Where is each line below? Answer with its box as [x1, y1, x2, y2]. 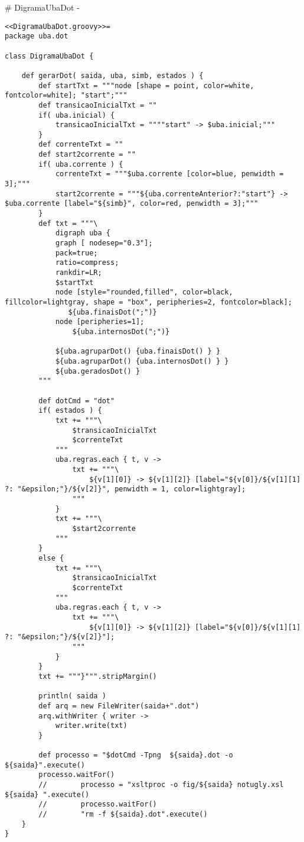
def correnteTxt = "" [38, 140, 123, 149]
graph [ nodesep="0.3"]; [55, 239, 153, 248]
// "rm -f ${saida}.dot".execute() [38, 810, 208, 819]
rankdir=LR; [55, 268, 102, 277]
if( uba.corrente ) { [38, 160, 123, 169]
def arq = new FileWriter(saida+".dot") [38, 701, 200, 710]
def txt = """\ [38, 219, 98, 228]
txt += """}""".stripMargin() [38, 672, 157, 681]
